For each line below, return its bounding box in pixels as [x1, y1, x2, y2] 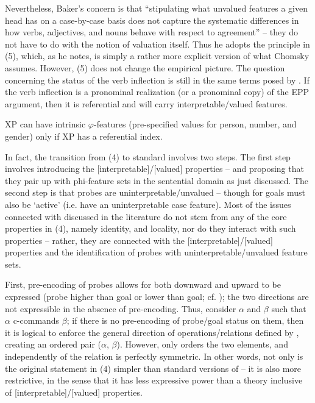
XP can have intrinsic [5, 118, 86, 130]
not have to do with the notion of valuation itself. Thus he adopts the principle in [5, 37, 310, 50]
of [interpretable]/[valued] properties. [5, 385, 143, 398]
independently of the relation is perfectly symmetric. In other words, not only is [5, 350, 303, 363]
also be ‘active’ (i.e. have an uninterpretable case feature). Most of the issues [5, 198, 291, 210]
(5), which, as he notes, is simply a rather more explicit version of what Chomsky [5, 49, 310, 62]
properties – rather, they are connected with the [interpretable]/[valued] [5, 234, 273, 246]
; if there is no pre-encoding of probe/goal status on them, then [66, 314, 304, 327]
